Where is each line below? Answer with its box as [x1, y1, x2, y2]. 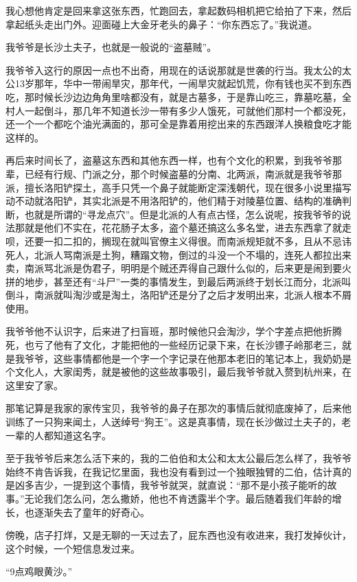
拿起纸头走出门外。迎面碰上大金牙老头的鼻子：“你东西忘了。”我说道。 [5, 16, 318, 31]
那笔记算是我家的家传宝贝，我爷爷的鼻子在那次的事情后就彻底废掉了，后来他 [5, 401, 352, 415]
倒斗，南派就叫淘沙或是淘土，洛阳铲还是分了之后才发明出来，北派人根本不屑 [5, 288, 352, 302]
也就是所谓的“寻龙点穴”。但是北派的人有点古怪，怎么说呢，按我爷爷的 [24, 207, 342, 221]
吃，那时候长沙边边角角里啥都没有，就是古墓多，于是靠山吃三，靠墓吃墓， [5, 89, 342, 104]
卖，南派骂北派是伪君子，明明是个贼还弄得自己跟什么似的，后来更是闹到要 [5, 261, 342, 275]
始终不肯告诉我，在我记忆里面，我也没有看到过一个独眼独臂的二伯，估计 [5, 464, 332, 478]
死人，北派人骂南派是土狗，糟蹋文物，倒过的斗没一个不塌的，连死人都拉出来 [5, 247, 352, 261]
